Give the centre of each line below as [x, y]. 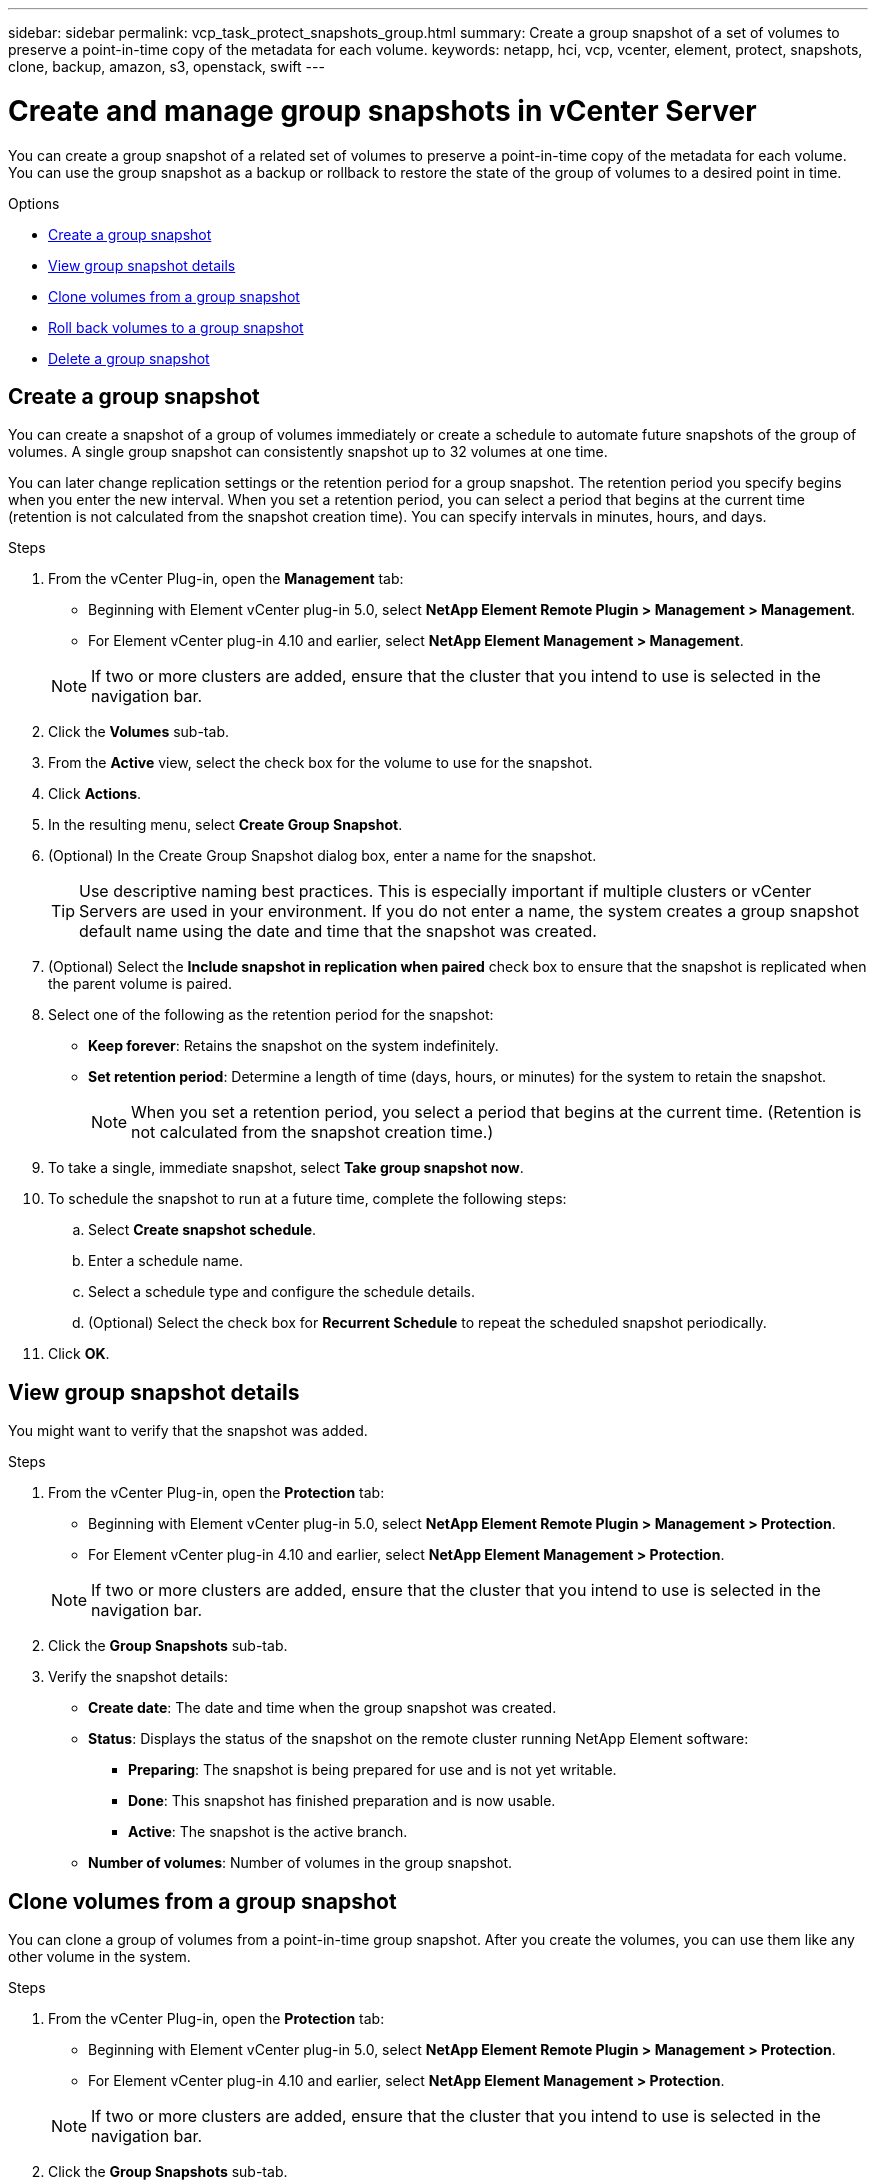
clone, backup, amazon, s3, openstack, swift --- [166, 66]
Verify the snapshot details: [138, 1677]
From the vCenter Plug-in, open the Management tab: [226, 579]
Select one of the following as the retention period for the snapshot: [271, 1015]
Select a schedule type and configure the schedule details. [282, 1292]
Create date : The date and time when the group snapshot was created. [322, 1708]
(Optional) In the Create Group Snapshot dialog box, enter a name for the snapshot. [322, 856]
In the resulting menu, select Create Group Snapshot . [225, 825]
